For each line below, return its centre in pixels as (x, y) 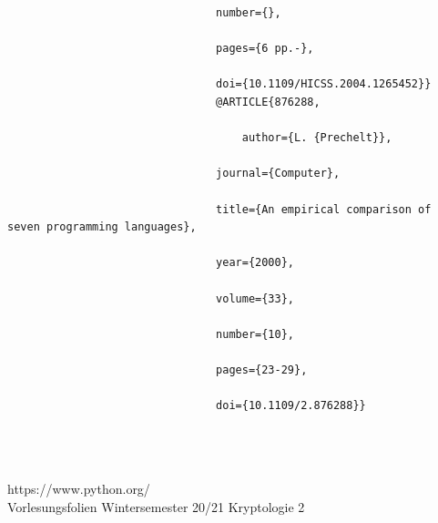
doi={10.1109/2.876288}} (291, 406)
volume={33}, (255, 298)
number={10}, (255, 334)
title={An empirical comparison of (324, 209)
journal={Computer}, (278, 174)
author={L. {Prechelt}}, (317, 138)
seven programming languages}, (102, 227)
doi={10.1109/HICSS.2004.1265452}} (324, 84)
